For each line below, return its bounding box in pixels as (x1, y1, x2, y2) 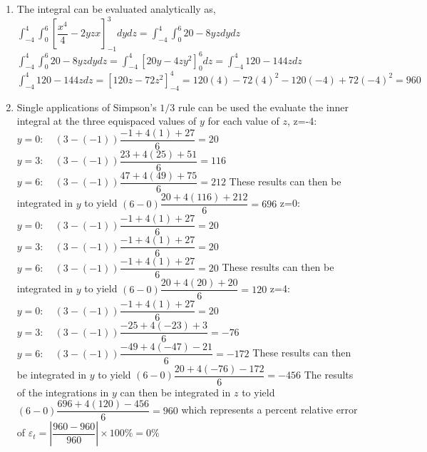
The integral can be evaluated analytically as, (16, 1, 216, 16)
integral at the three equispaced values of (16, 113, 197, 128)
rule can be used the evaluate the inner (178, 99, 349, 114)
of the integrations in (16, 384, 109, 399)
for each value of (207, 113, 279, 128)
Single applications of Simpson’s (16, 99, 157, 114)
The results (304, 367, 354, 382)
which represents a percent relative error (181, 402, 358, 417)
